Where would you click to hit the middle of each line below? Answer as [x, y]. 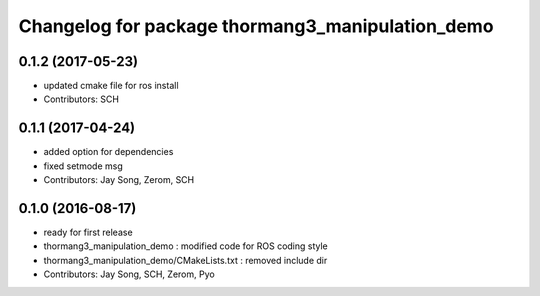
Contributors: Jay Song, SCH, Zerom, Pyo [129, 274]
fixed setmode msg [83, 166]
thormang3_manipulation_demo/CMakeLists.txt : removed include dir [185, 260]
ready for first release [88, 232]
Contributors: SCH [81, 99]
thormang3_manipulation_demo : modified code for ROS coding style [186, 246]
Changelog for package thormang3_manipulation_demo [256, 26]
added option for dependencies [108, 152]
